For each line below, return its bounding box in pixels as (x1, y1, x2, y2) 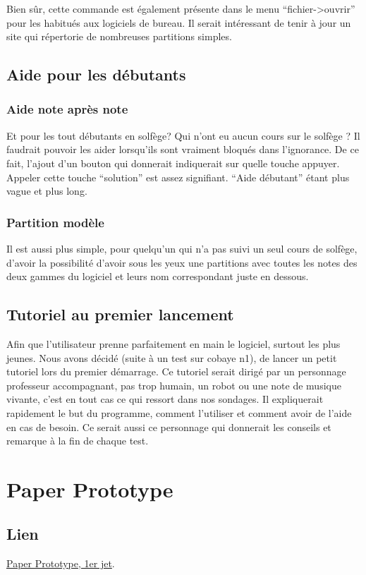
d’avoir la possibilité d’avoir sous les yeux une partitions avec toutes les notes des (6, 255, 358, 270)
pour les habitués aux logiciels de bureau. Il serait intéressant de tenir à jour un (6, 15, 351, 30)
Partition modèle (6, 213, 104, 231)
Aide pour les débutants (6, 63, 186, 85)
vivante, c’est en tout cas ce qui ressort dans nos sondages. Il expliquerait (6, 392, 324, 406)
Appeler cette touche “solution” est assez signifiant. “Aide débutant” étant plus (6, 169, 350, 184)
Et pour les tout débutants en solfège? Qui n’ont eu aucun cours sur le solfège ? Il (6, 128, 360, 143)
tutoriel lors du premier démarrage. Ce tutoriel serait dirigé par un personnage (6, 364, 346, 379)
